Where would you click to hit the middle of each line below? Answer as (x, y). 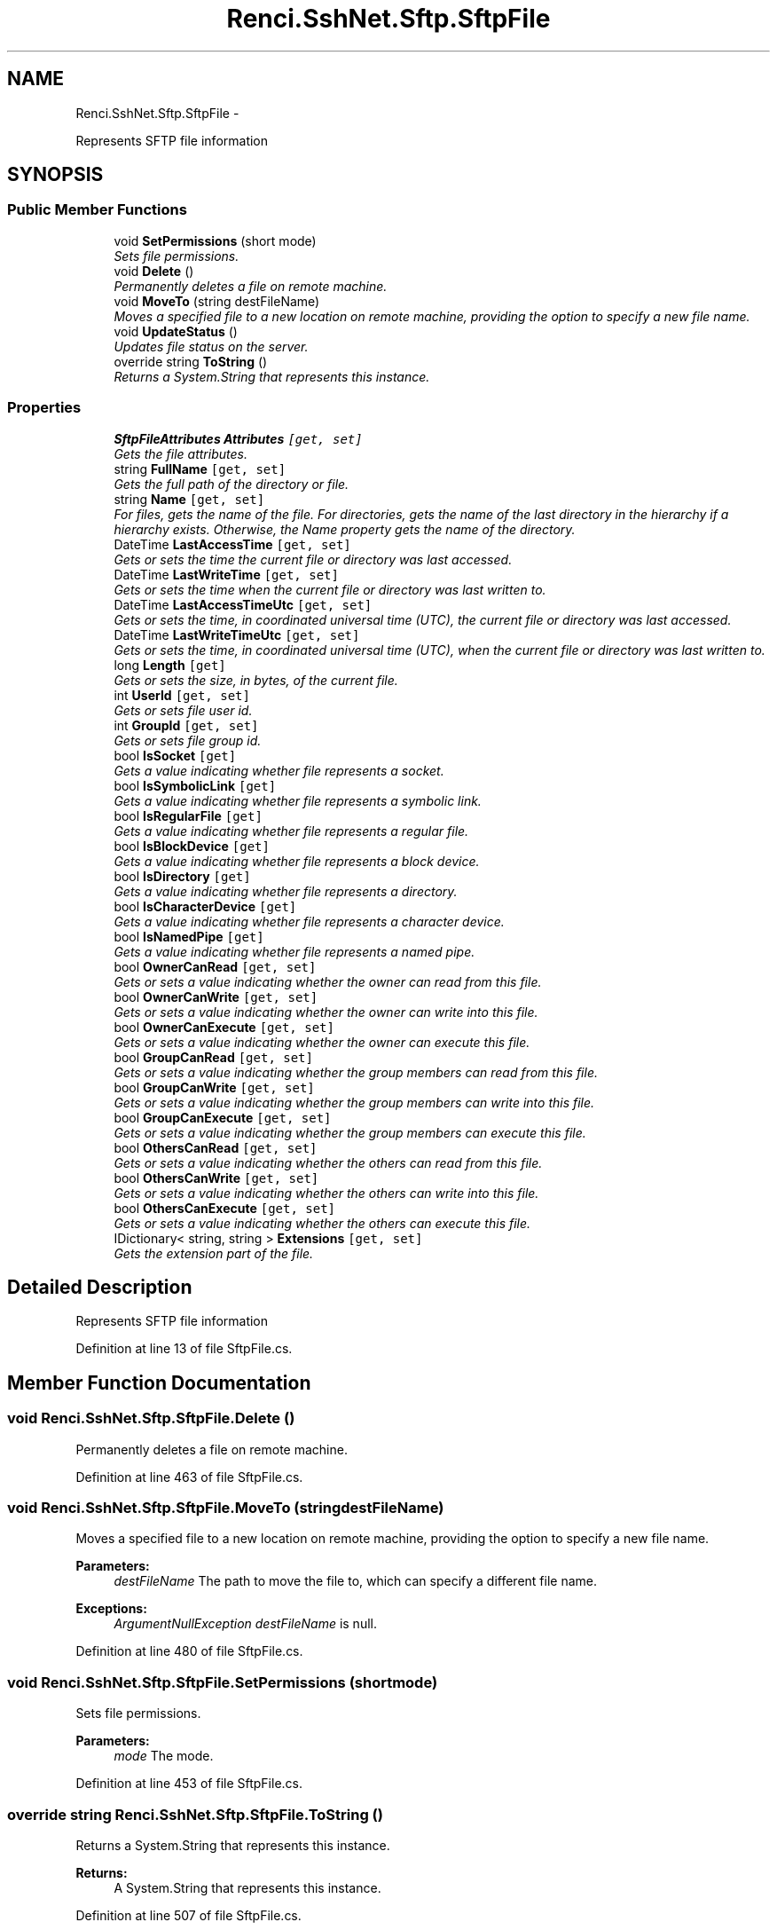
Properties (44, 408)
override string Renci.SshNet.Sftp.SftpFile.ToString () (195, 1814)
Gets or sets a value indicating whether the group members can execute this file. (350, 1132)
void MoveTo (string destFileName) (217, 301)
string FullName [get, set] (200, 469)
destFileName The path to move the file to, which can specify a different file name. (356, 1581)
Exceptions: (111, 1609)
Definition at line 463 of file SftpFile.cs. (189, 1477)
